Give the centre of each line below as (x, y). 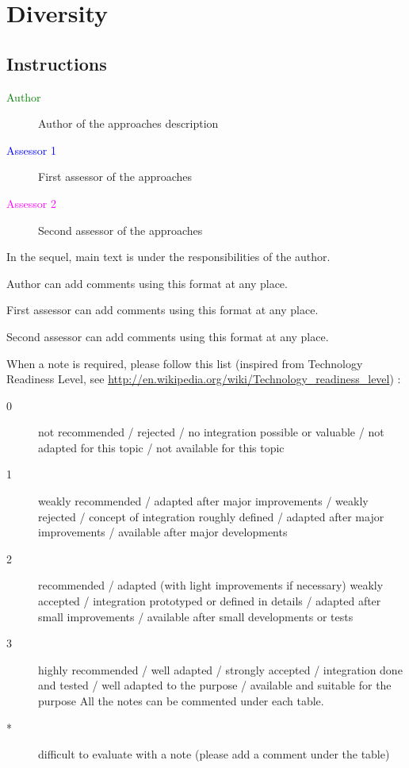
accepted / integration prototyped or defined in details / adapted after (210, 601)
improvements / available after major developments (163, 532)
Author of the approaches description (128, 123)
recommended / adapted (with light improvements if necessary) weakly (211, 585)
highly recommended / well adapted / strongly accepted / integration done (220, 669)
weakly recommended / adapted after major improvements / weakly (203, 501)
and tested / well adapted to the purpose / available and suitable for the (215, 685)
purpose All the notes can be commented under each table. (181, 701)
